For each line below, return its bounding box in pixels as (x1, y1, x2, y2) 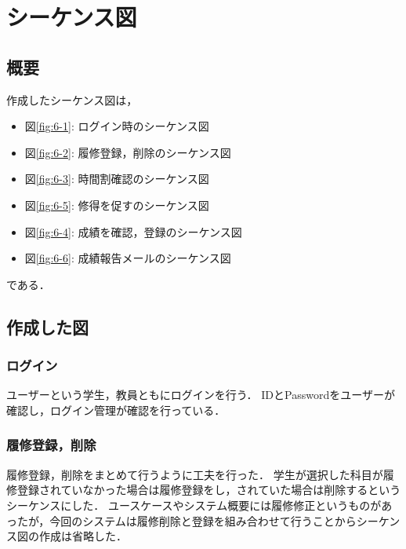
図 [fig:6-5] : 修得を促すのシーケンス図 (24, 196, 209, 213)
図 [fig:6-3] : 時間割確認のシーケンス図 (24, 170, 209, 187)
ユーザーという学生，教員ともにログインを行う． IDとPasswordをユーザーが (6, 386, 395, 403)
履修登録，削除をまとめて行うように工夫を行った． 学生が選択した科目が (6, 466, 383, 482)
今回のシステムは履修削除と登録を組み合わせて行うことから (49, 512, 357, 529)
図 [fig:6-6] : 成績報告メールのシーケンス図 (24, 250, 231, 266)
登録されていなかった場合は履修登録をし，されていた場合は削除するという (16, 481, 401, 498)
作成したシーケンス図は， (6, 91, 138, 108)
